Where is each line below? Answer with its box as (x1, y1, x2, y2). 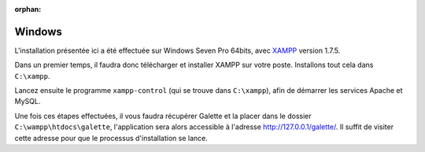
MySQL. (14, 97, 41, 106)
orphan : (14, 5, 42, 13)
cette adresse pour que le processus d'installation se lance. (14, 133, 208, 143)
